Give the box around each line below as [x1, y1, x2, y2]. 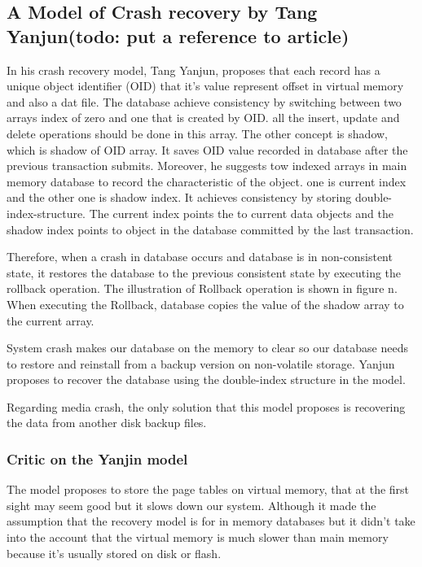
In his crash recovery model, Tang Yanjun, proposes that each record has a [7, 61, 380, 78]
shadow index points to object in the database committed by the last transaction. [7, 220, 414, 238]
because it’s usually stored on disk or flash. [7, 544, 222, 561]
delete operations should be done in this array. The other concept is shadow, [7, 124, 388, 142]
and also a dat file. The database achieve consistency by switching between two [7, 93, 402, 110]
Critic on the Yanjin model [7, 448, 188, 469]
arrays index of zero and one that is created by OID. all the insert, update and [7, 109, 400, 126]
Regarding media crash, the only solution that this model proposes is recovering [7, 398, 406, 415]
